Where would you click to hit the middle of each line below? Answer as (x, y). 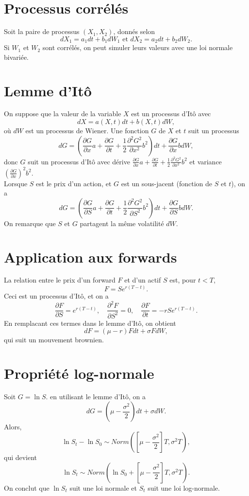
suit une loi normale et (103, 487)
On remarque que (30, 223)
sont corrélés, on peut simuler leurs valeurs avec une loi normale (138, 47)
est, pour (183, 280)
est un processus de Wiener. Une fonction (87, 131)
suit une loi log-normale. (184, 487)
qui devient (21, 457)
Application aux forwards (91, 257)
